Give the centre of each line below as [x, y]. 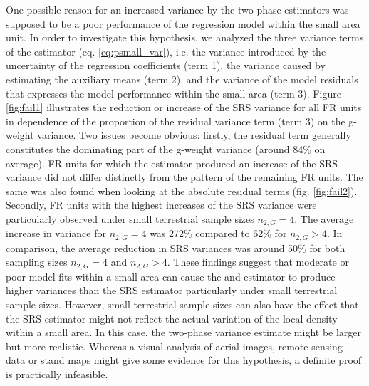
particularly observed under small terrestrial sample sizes [130, 218]
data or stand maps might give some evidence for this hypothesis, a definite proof [184, 360]
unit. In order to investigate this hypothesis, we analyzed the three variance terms [185, 37]
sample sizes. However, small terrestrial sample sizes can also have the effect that [182, 304]
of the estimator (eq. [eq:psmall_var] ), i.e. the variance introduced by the [166, 51]
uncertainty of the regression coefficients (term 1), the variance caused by [166, 65]
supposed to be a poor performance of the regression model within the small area [183, 23]
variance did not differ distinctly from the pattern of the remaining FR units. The [184, 177]
